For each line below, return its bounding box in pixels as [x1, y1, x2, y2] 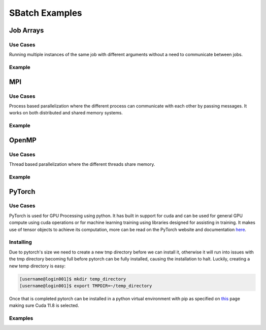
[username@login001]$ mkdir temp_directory [19, 276, 127, 282]
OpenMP [9, 136, 37, 144]
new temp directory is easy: [9, 263, 66, 269]
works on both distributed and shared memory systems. [9, 110, 123, 116]
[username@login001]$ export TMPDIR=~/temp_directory [19, 283, 152, 289]
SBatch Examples [9, 7, 82, 18]
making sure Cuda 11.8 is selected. [9, 302, 79, 308]
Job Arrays [9, 26, 44, 35]
